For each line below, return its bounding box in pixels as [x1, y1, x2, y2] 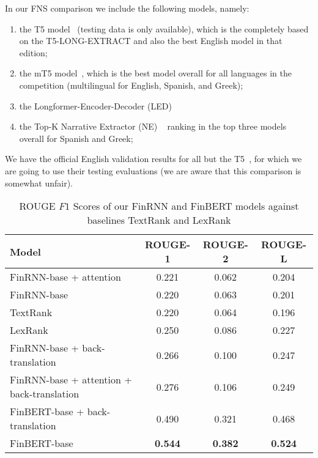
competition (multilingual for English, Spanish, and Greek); [19, 78, 243, 91]
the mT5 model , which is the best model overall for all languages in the [19, 67, 292, 79]
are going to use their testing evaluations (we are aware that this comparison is [5, 164, 301, 177]
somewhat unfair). [5, 176, 73, 189]
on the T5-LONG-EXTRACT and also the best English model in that [19, 34, 283, 47]
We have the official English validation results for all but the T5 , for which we [5, 152, 302, 165]
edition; [19, 46, 48, 59]
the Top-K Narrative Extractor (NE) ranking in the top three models [19, 120, 287, 133]
